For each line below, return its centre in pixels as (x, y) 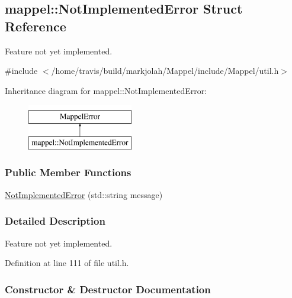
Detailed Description (55, 221)
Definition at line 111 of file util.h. (67, 263)
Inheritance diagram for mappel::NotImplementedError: (106, 90)
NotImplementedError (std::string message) (84, 194)
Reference (36, 26)
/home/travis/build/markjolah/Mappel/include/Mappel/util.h (165, 71)
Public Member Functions (68, 172)
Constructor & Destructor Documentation (108, 289)
